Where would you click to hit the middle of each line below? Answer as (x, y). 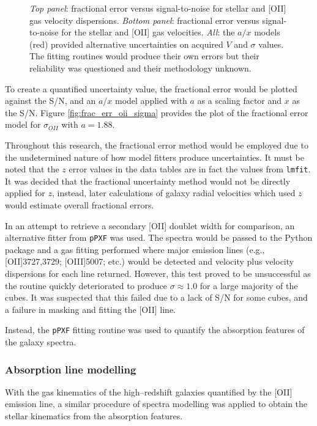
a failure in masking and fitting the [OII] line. (90, 309)
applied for (25, 193)
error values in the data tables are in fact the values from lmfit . (190, 169)
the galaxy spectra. (41, 342)
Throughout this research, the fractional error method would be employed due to (157, 145)
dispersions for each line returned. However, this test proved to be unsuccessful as (158, 273)
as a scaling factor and (240, 101)
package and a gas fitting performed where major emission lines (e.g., (135, 249)
